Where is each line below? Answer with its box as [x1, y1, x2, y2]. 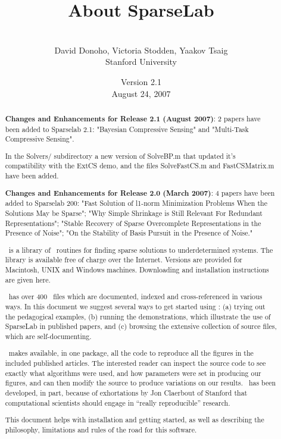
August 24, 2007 [111, 87, 171, 99]
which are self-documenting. [5, 331, 92, 341]
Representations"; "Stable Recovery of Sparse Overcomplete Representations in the [5, 218, 261, 228]
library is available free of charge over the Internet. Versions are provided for [5, 255, 242, 265]
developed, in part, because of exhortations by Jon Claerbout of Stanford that [5, 388, 248, 398]
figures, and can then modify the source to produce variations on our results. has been [5, 378, 276, 388]
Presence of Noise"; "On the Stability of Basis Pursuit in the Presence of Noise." [5, 228, 253, 238]
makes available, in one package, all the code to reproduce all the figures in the [8, 348, 254, 358]
